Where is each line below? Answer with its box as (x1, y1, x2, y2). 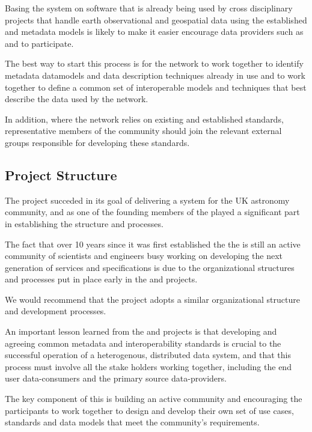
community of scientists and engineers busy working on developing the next (5, 249, 283, 262)
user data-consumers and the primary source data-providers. (5, 372, 227, 385)
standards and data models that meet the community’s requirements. (5, 416, 260, 428)
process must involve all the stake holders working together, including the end (5, 360, 292, 373)
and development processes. (5, 305, 106, 317)
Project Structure (5, 165, 117, 184)
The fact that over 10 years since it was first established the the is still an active (5, 237, 301, 250)
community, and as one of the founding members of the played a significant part (5, 205, 300, 218)
